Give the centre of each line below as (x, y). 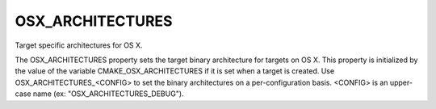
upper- (401, 82)
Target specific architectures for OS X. (79, 45)
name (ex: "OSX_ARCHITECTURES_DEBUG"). (109, 94)
